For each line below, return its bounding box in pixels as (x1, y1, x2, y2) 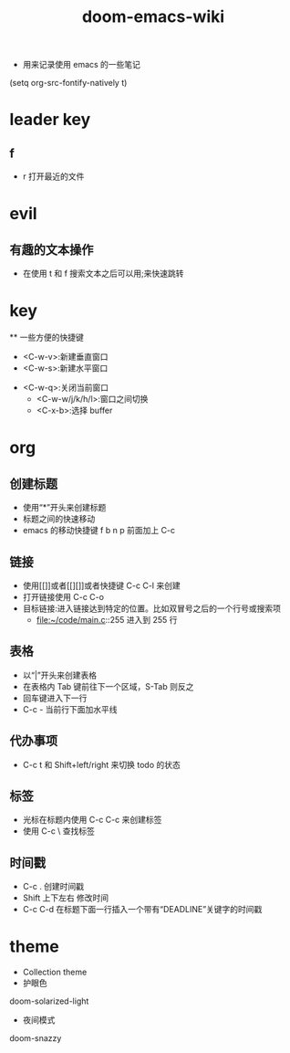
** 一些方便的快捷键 (9, 332, 84, 343)
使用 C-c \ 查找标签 (22, 826, 96, 837)
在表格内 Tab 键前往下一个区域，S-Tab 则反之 (22, 680, 194, 691)
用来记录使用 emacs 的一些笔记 (22, 59, 141, 70)
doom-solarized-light (9, 995, 89, 1006)
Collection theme (22, 966, 88, 978)
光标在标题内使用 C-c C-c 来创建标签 (22, 815, 162, 826)
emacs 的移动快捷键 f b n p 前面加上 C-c (22, 525, 176, 536)
